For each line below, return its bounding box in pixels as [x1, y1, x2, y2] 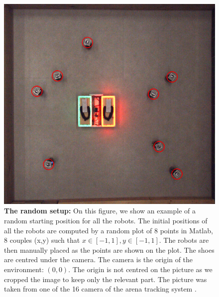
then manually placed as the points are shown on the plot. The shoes [4, 244, 215, 255]
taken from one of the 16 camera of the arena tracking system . [4, 284, 197, 294]
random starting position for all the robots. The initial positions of [4, 215, 208, 225]
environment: [4, 264, 44, 274]
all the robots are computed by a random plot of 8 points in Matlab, [4, 225, 213, 235]
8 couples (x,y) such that [4, 235, 80, 245]
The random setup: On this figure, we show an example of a [4, 205, 196, 216]
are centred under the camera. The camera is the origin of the [4, 254, 193, 265]
